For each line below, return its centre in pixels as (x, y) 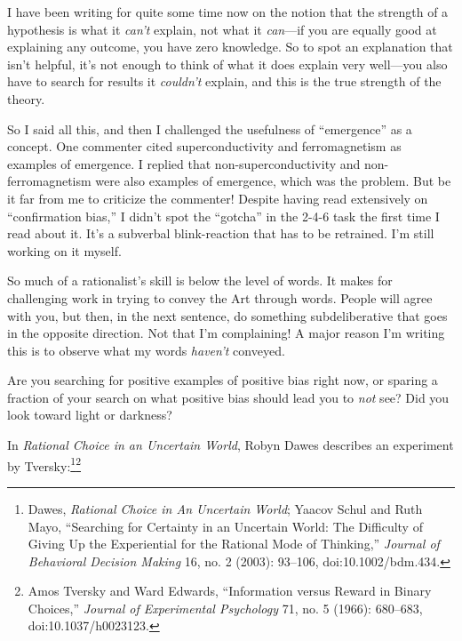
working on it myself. (64, 250)
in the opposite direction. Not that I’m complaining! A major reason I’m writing (226, 333)
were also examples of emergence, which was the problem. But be (273, 181)
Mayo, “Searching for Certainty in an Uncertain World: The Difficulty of (225, 526)
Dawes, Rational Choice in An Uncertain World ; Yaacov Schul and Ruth (225, 508)
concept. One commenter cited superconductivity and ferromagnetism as (204, 146)
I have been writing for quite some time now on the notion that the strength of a (228, 12)
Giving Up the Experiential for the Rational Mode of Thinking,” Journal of (234, 544)
